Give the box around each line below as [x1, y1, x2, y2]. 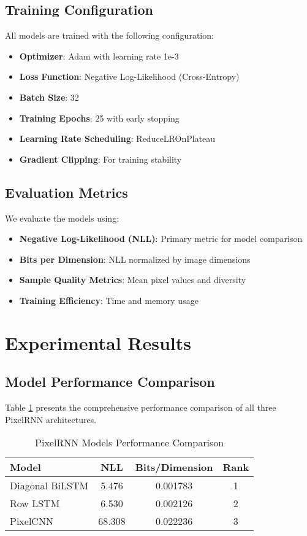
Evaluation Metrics [5, 182, 128, 201]
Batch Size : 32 [19, 90, 79, 103]
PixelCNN [10, 514, 53, 529]
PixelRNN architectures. [5, 413, 97, 425]
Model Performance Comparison [5, 372, 215, 391]
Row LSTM [10, 496, 60, 511]
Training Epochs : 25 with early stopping [19, 111, 180, 124]
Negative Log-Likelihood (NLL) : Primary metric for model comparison [19, 232, 303, 245]
